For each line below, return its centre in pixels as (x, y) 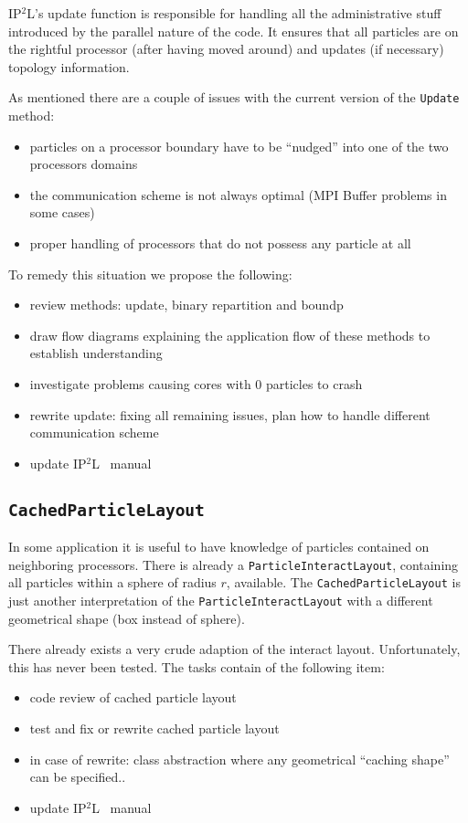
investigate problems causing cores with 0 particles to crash (196, 383)
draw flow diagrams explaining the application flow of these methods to (230, 335)
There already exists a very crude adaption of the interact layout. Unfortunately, (234, 649)
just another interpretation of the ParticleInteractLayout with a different (221, 601)
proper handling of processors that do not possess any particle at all (220, 243)
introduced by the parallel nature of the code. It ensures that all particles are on (234, 31)
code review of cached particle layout (133, 697)
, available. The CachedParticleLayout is (343, 582)
